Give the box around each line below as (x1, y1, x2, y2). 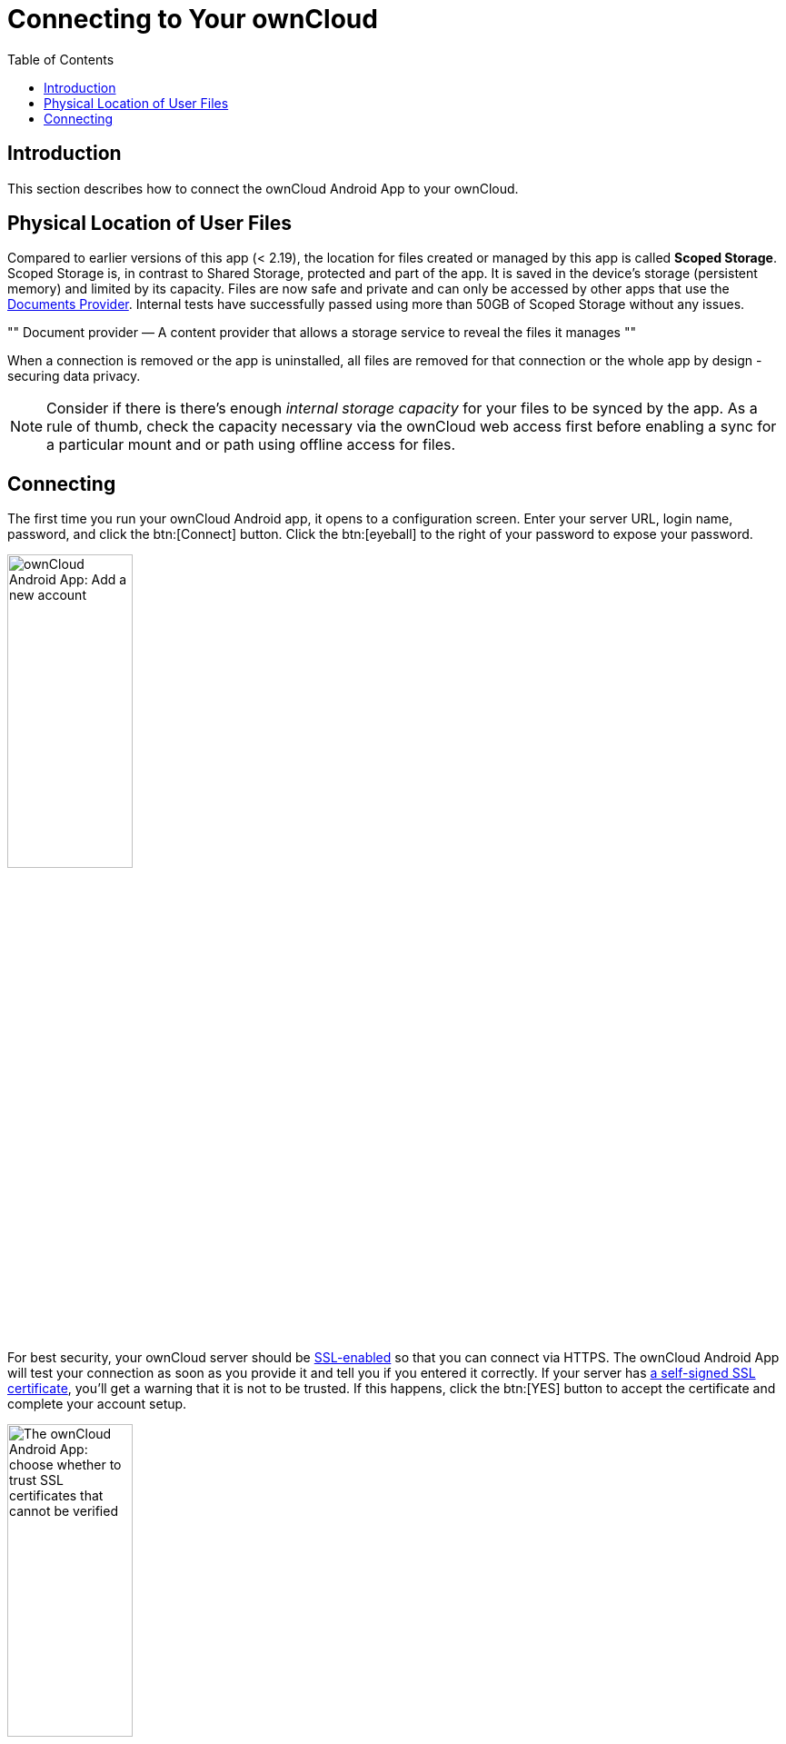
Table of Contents (7, 51, 114, 67)
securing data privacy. (7, 368, 141, 384)
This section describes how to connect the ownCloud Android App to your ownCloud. (7, 180, 519, 196)
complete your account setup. (7, 1396, 187, 1412)
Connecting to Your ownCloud (7, 4, 378, 35)
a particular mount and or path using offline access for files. (46, 435, 456, 454)
